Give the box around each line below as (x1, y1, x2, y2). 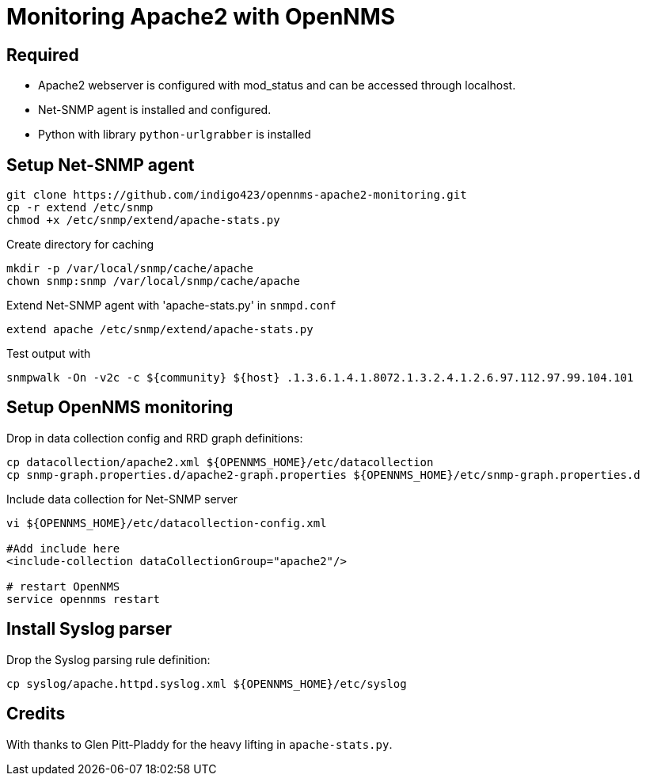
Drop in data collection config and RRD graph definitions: (6, 431, 303, 445)
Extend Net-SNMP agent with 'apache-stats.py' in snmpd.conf (6, 298, 336, 313)
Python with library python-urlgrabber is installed (38, 127, 311, 142)
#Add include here (6, 541, 120, 555)
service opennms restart (6, 592, 160, 605)
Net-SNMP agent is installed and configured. (38, 103, 272, 117)
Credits (6, 704, 66, 724)
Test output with (6, 347, 91, 361)
